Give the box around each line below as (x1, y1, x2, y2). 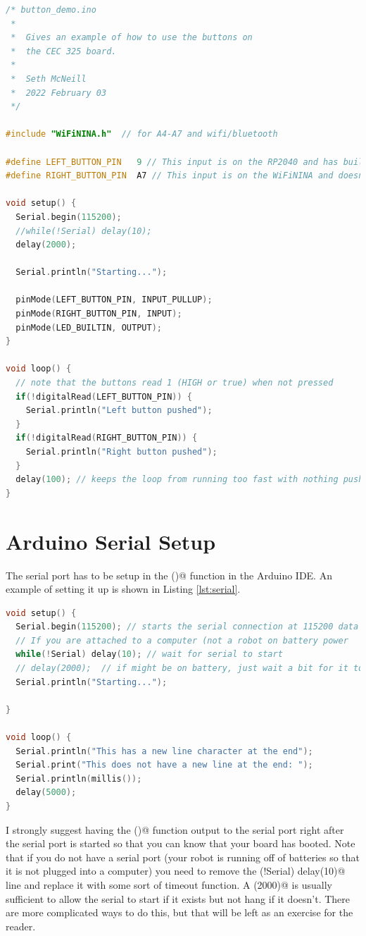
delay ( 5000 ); (15, 787, 77, 798)
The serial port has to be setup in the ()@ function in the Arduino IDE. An (6, 567, 332, 582)
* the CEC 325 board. (11, 46, 117, 56)
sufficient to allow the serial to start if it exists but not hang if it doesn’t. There (6, 891, 351, 906)
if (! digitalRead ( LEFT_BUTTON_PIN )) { (15, 391, 192, 402)
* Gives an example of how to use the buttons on (11, 32, 253, 43)
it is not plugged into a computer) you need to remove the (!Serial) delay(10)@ (6, 863, 346, 878)
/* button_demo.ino (6, 5, 96, 15)
